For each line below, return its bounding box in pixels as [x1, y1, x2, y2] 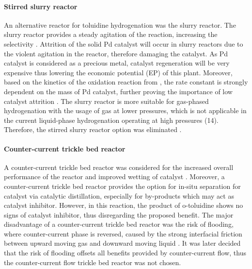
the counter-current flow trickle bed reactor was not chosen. [4, 257, 181, 267]
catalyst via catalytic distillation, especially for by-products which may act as [4, 190, 234, 201]
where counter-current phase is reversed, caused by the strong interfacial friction [4, 228, 242, 238]
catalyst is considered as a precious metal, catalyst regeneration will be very [4, 58, 230, 68]
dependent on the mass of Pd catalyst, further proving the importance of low [4, 86, 233, 96]
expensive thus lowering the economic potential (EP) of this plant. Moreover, [4, 67, 233, 77]
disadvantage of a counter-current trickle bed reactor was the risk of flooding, [4, 219, 234, 229]
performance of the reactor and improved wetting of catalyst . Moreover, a [4, 171, 225, 182]
